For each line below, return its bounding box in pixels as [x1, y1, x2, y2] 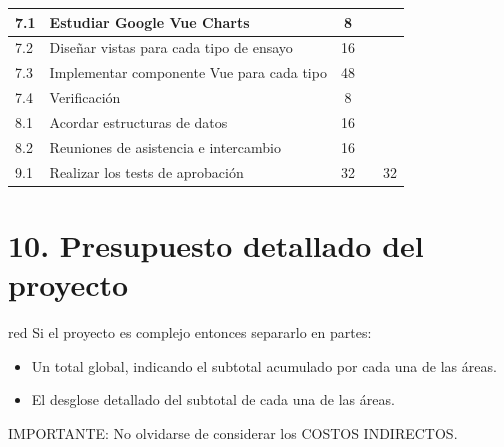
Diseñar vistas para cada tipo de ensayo [49, 37, 293, 58]
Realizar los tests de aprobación [49, 161, 244, 182]
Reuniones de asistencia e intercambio [49, 136, 282, 157]
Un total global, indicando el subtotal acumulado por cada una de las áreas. [31, 355, 497, 376]
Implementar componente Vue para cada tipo [49, 62, 327, 83]
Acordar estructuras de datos [49, 111, 228, 132]
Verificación [49, 87, 121, 108]
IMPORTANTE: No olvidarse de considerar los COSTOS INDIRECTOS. [8, 422, 458, 443]
